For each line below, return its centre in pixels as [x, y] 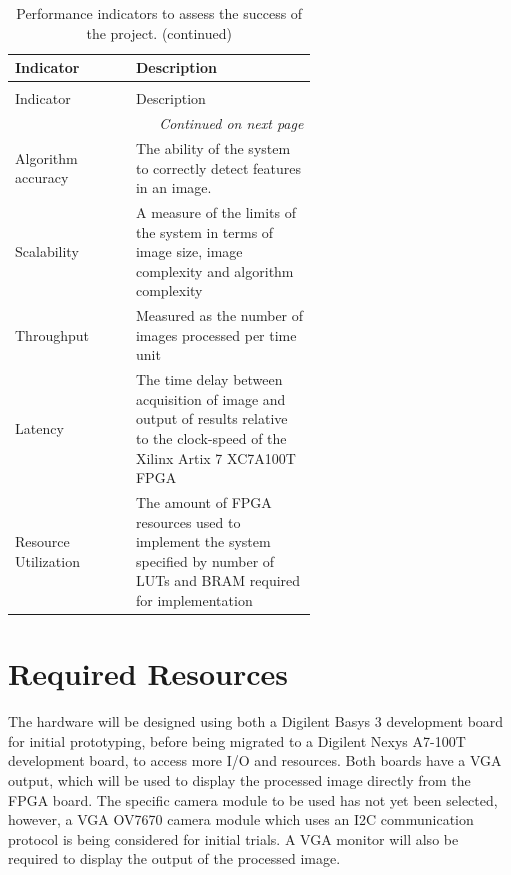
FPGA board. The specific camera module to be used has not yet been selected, [253, 799]
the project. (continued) [159, 32]
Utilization [47, 560]
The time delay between [209, 379]
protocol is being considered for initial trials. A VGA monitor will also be [233, 838]
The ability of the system [213, 147]
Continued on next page [231, 123]
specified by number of [205, 560]
